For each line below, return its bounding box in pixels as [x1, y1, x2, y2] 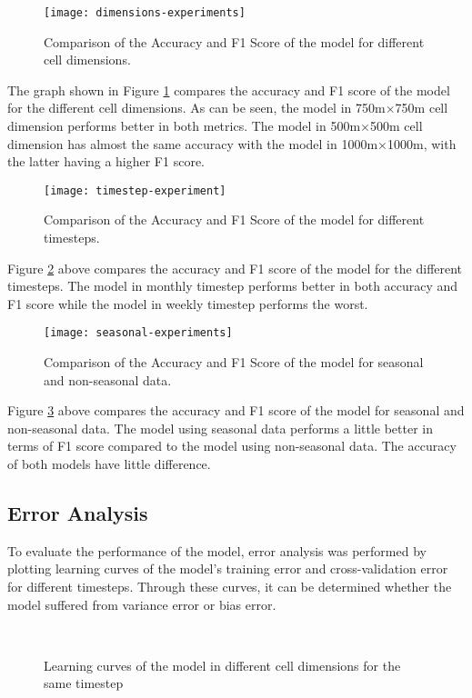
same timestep [44, 673, 124, 693]
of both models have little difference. [7, 454, 211, 474]
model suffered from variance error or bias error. [7, 594, 276, 613]
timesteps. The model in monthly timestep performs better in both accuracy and [7, 276, 458, 295]
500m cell [370, 116, 423, 135]
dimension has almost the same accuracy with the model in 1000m [7, 134, 378, 153]
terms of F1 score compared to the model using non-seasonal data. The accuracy [7, 436, 457, 455]
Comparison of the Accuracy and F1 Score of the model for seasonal [44, 353, 424, 372]
